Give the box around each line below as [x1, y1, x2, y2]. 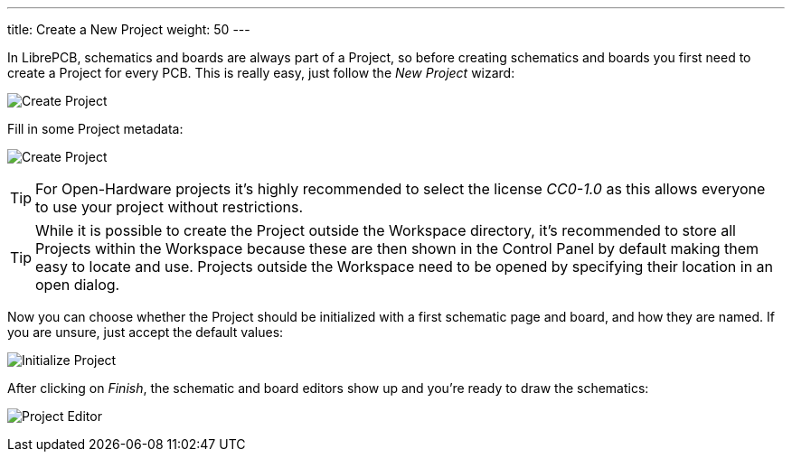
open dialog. [35, 276, 120, 294]
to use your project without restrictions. [35, 198, 304, 216]
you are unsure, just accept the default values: [7, 324, 284, 340]
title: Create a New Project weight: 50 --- [7, 22, 250, 37]
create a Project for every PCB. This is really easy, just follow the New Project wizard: [7, 65, 515, 80]
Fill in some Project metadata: [7, 121, 184, 136]
